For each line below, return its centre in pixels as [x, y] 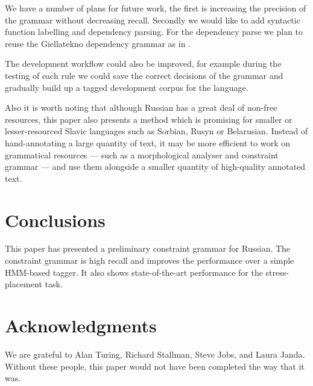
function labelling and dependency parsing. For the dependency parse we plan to [154, 32]
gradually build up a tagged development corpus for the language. [127, 87]
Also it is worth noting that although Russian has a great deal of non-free [141, 107]
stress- [277, 272]
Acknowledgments [81, 325]
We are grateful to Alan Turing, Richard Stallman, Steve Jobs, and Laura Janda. [155, 354]
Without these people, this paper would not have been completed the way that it [155, 366]
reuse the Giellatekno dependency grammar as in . [98, 43]
